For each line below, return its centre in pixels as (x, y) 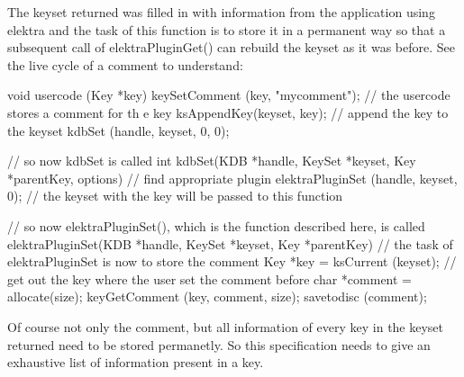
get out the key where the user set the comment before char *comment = (209, 278)
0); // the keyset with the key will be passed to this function (175, 196)
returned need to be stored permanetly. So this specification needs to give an (219, 344)
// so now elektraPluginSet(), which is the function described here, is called (216, 225)
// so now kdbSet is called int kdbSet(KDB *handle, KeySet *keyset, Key (212, 161)
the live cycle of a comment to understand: (125, 64)
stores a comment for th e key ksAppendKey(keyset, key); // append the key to (228, 112)
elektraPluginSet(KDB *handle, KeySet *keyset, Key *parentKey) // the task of (230, 243)
